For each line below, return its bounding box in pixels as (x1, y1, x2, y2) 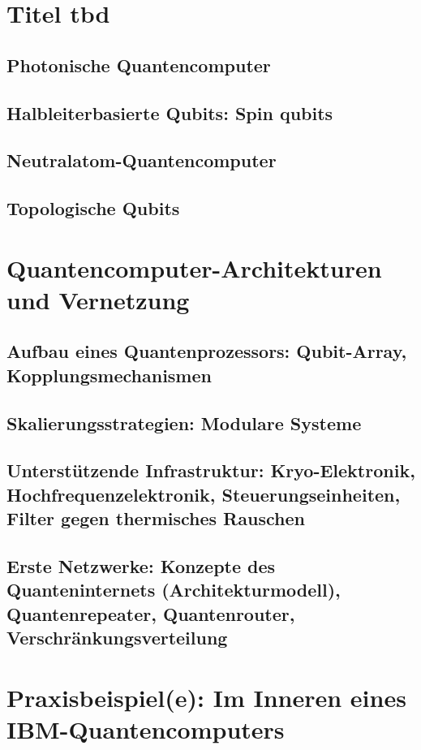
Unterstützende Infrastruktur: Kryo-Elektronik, (6, 458, 415, 483)
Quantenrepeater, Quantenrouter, (6, 601, 295, 626)
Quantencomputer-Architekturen (6, 251, 382, 284)
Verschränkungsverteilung (6, 625, 228, 650)
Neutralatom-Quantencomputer (6, 148, 277, 173)
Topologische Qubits (6, 196, 180, 221)
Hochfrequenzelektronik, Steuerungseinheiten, (6, 481, 401, 506)
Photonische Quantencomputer (6, 52, 271, 77)
